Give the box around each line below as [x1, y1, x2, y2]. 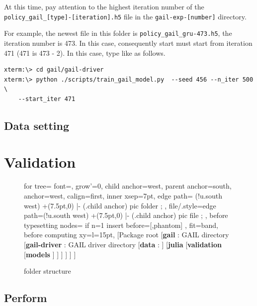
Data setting [4, 117, 69, 133]
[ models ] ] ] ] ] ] [24, 249, 76, 259]
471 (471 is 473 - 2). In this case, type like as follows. [4, 47, 166, 58]
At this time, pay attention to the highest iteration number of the [4, 1, 204, 11]
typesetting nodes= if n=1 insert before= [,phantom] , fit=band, [24, 219, 218, 230]
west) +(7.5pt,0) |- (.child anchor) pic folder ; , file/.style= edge [24, 200, 216, 210]
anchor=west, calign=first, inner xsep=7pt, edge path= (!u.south [24, 190, 223, 201]
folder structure [24, 266, 71, 276]
